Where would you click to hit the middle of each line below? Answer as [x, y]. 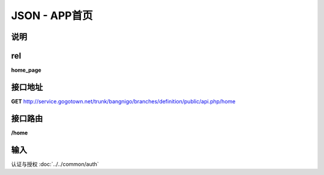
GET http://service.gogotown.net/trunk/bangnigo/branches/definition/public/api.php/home [123, 101]
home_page [26, 70]
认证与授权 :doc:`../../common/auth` [55, 164]
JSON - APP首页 [52, 16]
